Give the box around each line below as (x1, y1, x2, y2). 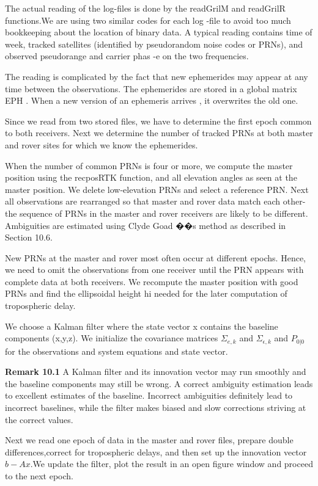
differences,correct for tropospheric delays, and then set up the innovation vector (5, 445, 307, 458)
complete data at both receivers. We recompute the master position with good (5, 275, 298, 288)
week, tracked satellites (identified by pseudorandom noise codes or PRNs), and (5, 37, 303, 50)
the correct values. (5, 413, 73, 426)
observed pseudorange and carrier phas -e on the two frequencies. (5, 49, 249, 62)
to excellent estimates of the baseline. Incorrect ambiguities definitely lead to (5, 389, 293, 402)
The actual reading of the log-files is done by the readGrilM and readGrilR (5, 2, 286, 14)
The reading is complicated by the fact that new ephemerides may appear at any (5, 70, 308, 82)
